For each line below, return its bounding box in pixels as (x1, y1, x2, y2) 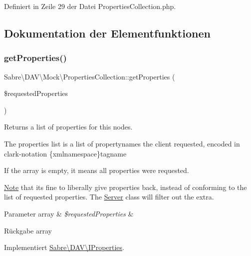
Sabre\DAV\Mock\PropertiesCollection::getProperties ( (4, 71, 175, 81)
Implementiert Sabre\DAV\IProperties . (4, 242, 124, 252)
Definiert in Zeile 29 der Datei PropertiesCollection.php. (4, 1, 176, 11)
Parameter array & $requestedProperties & (4, 208, 134, 218)
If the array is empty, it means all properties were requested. (4, 165, 189, 175)
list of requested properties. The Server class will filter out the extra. (4, 191, 214, 202)
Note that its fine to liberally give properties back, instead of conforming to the (4, 181, 247, 192)
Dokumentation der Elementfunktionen (4, 25, 211, 40)
